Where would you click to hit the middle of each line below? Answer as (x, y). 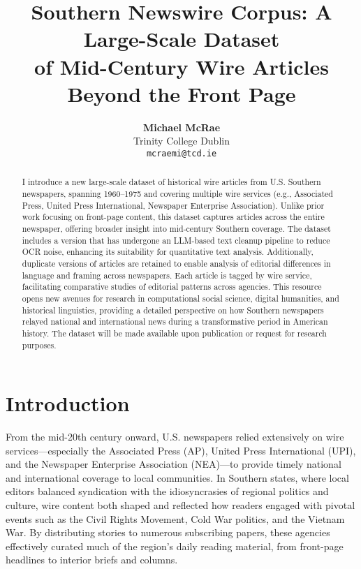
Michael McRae (182, 127)
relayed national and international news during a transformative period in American (175, 322)
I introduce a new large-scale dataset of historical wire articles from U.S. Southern (171, 182)
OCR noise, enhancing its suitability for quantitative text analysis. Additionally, (168, 252)
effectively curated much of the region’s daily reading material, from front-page (175, 546)
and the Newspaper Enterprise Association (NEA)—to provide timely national (174, 464)
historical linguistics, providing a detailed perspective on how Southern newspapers (173, 310)
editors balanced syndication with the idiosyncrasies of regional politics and (167, 491)
